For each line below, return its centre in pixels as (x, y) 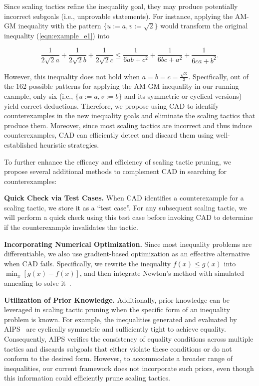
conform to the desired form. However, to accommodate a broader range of (119, 358)
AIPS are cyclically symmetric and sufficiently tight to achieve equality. (115, 329)
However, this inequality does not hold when (72, 76)
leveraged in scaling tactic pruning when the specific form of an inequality (117, 309)
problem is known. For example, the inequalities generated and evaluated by (121, 319)
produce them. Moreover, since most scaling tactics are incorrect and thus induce (128, 125)
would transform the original (204, 26)
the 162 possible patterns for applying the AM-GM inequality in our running (122, 86)
